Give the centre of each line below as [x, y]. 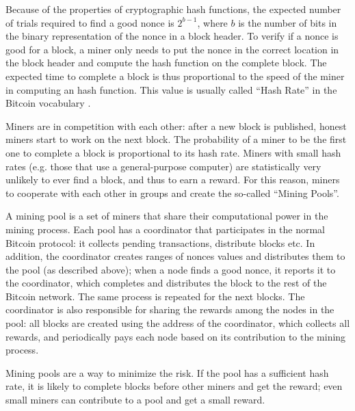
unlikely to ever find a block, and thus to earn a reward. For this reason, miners [173, 180]
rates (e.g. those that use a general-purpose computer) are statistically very [163, 166]
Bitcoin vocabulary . [48, 103]
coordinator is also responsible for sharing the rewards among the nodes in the [170, 309]
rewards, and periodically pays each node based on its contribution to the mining [176, 336]
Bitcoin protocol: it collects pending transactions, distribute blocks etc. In [160, 242]
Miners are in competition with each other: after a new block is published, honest [176, 125]
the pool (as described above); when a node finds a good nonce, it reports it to [171, 269]
